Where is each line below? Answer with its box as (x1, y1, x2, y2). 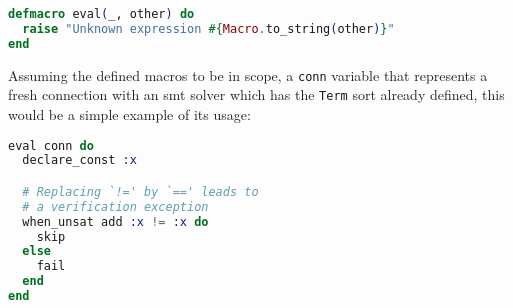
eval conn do (8, 138, 94, 153)
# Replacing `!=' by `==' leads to (22, 184, 259, 199)
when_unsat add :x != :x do (22, 214, 209, 229)
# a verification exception (22, 199, 209, 214)
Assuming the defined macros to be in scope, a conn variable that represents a (8, 64, 488, 85)
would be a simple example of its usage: (8, 103, 251, 124)
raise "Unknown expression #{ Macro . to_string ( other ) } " (22, 21, 395, 36)
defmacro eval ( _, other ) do (8, 7, 195, 21)
